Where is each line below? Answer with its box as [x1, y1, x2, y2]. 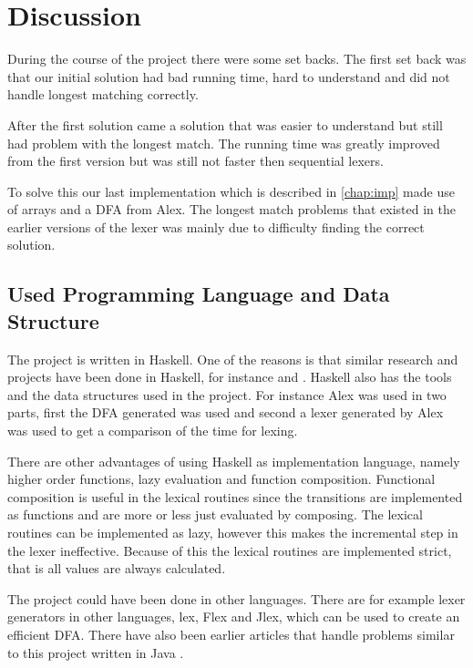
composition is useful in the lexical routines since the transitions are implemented [7, 487, 463, 506]
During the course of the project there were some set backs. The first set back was [7, 49, 467, 68]
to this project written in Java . [7, 642, 184, 662]
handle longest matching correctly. [7, 85, 199, 104]
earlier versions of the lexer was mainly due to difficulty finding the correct [7, 217, 425, 236]
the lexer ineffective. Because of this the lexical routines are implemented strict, [7, 540, 452, 560]
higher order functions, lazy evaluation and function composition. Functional [7, 469, 436, 488]
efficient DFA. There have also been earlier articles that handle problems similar [7, 624, 455, 643]
